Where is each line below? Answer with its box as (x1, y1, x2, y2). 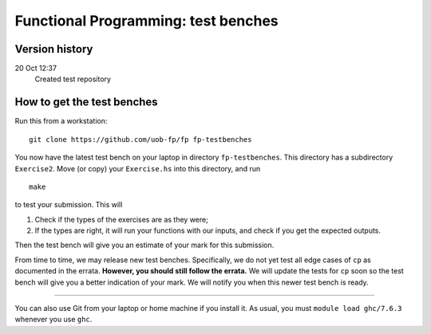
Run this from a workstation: (14, 116, 108, 126)
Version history (14, 42, 93, 56)
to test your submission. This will (14, 200, 123, 210)
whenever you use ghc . (14, 315, 93, 324)
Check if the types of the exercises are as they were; (34, 214, 209, 224)
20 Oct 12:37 (14, 64, 57, 73)
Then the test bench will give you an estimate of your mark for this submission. (14, 240, 275, 250)
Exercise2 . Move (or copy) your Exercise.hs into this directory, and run (14, 163, 261, 173)
